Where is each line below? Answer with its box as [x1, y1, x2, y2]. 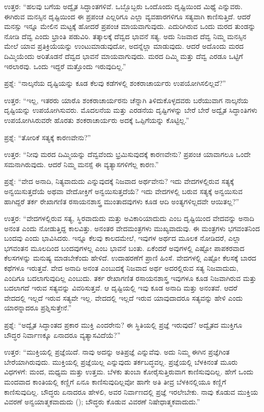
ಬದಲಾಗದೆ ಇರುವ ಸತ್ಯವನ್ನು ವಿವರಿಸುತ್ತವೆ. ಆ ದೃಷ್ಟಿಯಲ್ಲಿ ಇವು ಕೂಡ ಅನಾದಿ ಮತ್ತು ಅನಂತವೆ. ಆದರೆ [4, 282, 238, 293]
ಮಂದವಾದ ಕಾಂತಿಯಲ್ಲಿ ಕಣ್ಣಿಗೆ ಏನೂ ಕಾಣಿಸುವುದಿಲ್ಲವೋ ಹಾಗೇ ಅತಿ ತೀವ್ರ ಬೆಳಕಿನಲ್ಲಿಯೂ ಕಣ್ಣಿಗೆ [4, 376, 226, 387]
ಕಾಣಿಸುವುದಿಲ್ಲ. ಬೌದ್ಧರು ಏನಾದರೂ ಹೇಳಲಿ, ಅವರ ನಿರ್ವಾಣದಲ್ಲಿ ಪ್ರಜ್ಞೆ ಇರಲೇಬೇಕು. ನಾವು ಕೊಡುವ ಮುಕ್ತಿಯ [4, 386, 258, 397]
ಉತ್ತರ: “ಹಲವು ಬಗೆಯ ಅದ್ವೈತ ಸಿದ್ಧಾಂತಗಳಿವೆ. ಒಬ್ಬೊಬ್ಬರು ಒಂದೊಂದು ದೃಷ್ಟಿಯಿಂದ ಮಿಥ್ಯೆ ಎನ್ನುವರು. [4, 1, 243, 11]
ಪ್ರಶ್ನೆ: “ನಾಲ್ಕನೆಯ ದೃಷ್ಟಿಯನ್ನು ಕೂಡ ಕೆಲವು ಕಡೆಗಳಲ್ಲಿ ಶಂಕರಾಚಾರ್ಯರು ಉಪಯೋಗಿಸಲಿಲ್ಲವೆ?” [4, 78, 226, 88]
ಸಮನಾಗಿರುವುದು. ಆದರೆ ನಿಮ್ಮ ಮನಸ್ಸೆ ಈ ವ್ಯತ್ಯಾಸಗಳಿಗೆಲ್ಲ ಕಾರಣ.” [4, 159, 159, 169]
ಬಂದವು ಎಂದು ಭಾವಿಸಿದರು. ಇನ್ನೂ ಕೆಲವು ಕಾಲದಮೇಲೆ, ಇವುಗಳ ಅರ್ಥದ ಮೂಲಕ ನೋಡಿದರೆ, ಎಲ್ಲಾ [4, 233, 241, 243]
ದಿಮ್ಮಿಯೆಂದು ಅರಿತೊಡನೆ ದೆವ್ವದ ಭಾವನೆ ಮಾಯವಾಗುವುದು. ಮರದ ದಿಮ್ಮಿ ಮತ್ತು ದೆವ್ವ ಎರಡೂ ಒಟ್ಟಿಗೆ [4, 50, 243, 61]
